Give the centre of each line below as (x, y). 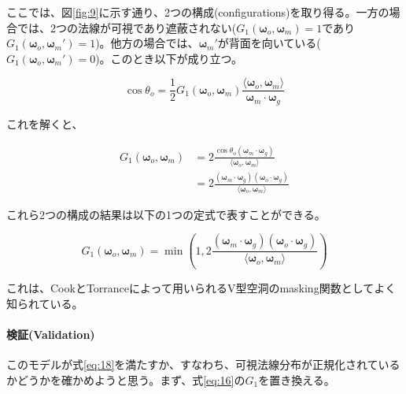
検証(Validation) (51, 335)
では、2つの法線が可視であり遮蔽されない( (127, 27)
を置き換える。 (297, 379)
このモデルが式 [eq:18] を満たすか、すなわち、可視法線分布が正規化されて (192, 364)
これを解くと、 (45, 123)
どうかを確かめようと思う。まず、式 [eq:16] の (131, 379)
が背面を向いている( (269, 43)
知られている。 (45, 303)
